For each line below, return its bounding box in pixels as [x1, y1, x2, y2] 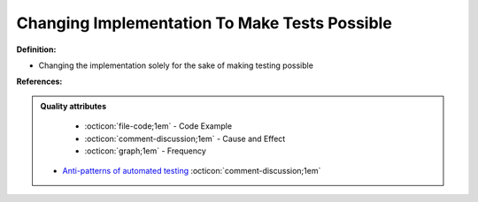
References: [16, 76, 63, 87]
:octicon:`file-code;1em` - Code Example [84, 121, 233, 131]
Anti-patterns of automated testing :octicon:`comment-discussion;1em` [62, 166, 321, 176]
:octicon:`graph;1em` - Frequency [84, 146, 207, 156]
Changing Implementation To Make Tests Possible [16, 13, 393, 33]
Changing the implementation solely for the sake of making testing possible [38, 60, 314, 71]
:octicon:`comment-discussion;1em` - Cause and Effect [84, 133, 286, 144]
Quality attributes [40, 101, 106, 111]
